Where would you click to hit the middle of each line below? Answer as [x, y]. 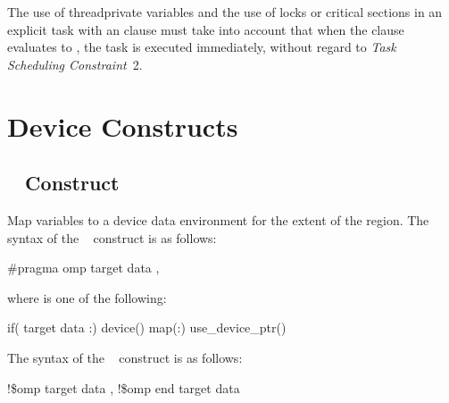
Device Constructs [123, 126]
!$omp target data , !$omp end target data [124, 387]
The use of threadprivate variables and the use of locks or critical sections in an [225, 12]
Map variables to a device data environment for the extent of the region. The [218, 219]
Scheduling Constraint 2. [75, 64]
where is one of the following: [87, 297]
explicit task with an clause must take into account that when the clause [206, 29]
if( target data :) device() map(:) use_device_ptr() [147, 327]
